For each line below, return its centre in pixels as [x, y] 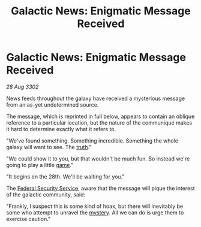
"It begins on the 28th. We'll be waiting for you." [65, 176]
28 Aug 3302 [22, 87]
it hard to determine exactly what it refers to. [61, 129]
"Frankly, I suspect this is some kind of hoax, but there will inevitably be [95, 206]
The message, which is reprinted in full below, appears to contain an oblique [100, 116]
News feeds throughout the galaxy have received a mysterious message [95, 98]
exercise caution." [28, 219]
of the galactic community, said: [46, 194]
